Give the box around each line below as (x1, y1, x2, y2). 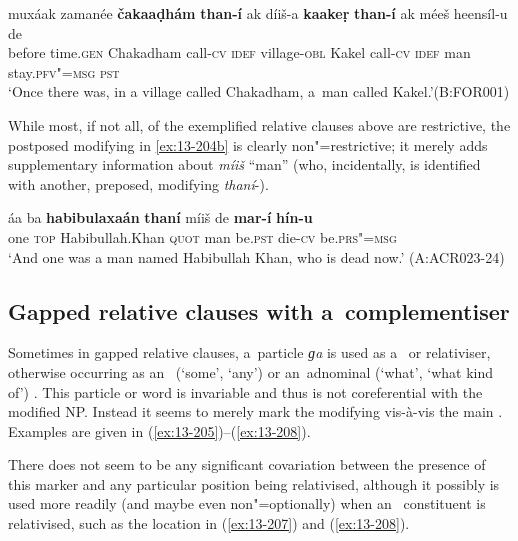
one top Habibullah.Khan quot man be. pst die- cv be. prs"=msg (8, 226, 397, 247)
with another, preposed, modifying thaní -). (8, 173, 269, 194)
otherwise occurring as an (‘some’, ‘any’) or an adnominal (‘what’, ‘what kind (8, 361, 493, 382)
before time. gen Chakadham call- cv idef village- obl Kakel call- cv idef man (8, 42, 471, 63)
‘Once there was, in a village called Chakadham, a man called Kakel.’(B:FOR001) (8, 81, 510, 102)
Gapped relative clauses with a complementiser (8, 295, 510, 326)
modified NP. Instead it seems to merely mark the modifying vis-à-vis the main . (8, 401, 503, 422)
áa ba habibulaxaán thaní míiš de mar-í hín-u (8, 207, 313, 228)
